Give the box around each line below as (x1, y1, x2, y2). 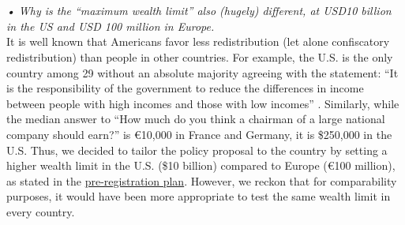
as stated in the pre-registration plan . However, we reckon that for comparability (6, 172, 397, 189)
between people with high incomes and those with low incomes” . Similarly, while (6, 95, 399, 111)
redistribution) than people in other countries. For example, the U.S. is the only (6, 48, 393, 65)
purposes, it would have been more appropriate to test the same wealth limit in (6, 188, 391, 204)
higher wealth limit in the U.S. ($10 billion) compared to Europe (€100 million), (6, 157, 396, 174)
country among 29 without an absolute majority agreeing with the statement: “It (6, 64, 399, 81)
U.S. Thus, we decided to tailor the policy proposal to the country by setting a (6, 141, 388, 158)
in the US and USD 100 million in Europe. (6, 17, 215, 34)
